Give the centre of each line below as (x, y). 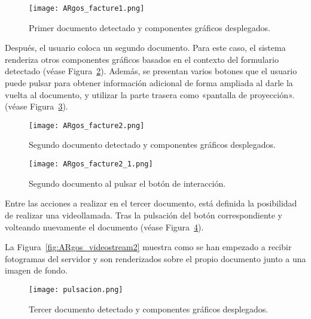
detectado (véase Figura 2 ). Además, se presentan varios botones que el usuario (151, 71)
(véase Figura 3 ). (36, 106)
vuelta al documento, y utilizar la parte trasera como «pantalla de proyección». (150, 94)
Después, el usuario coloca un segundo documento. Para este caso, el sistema (145, 48)
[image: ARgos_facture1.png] (87, 8)
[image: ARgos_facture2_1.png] (91, 164)
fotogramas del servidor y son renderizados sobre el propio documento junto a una (155, 258)
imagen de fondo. (36, 270)
